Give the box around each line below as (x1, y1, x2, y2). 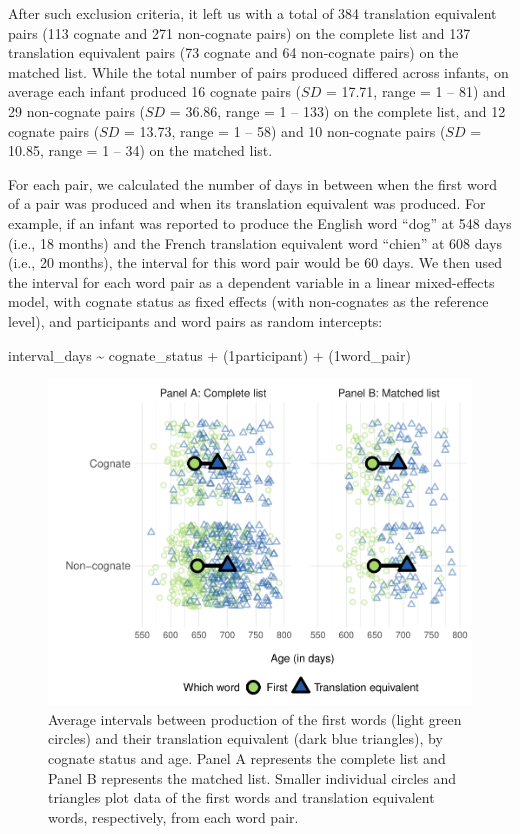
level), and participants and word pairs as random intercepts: (8, 310, 383, 331)
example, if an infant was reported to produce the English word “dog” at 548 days (8, 212, 512, 233)
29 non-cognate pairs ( (8, 100, 146, 121)
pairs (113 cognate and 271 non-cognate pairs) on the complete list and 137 (8, 22, 471, 43)
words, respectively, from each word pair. (48, 806, 299, 827)
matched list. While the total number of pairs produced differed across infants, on (8, 61, 509, 82)
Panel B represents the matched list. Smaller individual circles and (48, 767, 457, 788)
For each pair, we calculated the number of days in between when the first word (8, 173, 497, 194)
